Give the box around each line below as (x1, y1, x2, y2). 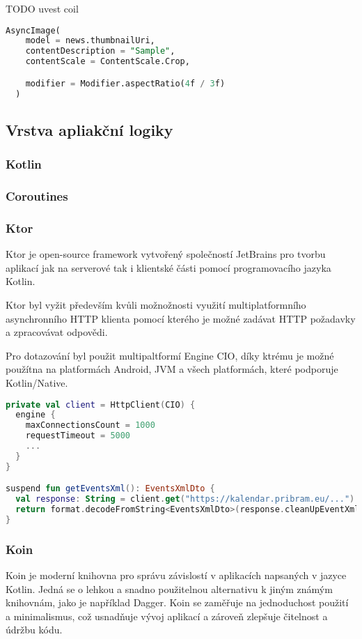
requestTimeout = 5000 (25, 431, 131, 441)
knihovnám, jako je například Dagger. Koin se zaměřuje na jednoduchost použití (6, 595, 349, 610)
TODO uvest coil (6, 1, 79, 15)
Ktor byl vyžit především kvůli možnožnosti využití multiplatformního (6, 297, 306, 311)
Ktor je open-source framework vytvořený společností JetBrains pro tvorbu (6, 247, 326, 261)
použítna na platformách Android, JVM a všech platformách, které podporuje (6, 362, 338, 376)
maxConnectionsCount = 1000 (25, 420, 155, 431)
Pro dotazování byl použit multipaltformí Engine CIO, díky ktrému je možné (6, 348, 334, 362)
